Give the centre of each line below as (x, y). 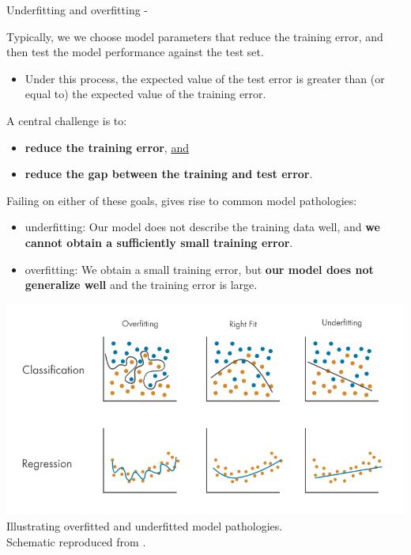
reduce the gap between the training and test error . (169, 174)
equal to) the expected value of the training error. (145, 94)
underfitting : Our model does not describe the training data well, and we (202, 227)
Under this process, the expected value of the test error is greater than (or (205, 78)
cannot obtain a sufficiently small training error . (159, 242)
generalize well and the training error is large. (141, 285)
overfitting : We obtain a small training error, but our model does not (199, 269)
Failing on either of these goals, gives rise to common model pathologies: (182, 200)
